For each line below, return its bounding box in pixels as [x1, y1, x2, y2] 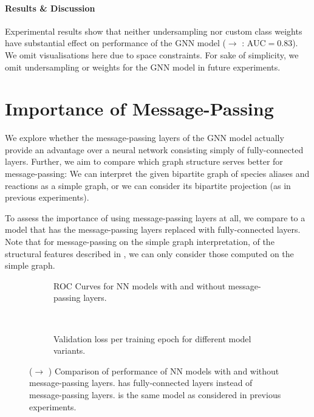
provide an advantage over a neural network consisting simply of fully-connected [5, 143, 304, 156]
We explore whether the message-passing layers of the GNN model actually [5, 131, 284, 144]
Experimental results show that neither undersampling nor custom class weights [5, 24, 302, 37]
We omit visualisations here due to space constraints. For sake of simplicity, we [5, 48, 299, 61]
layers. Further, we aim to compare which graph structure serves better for [5, 155, 283, 168]
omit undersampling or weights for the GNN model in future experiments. [5, 60, 281, 73]
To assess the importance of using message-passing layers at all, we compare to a [5, 211, 305, 224]
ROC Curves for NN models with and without [53, 279, 226, 292]
